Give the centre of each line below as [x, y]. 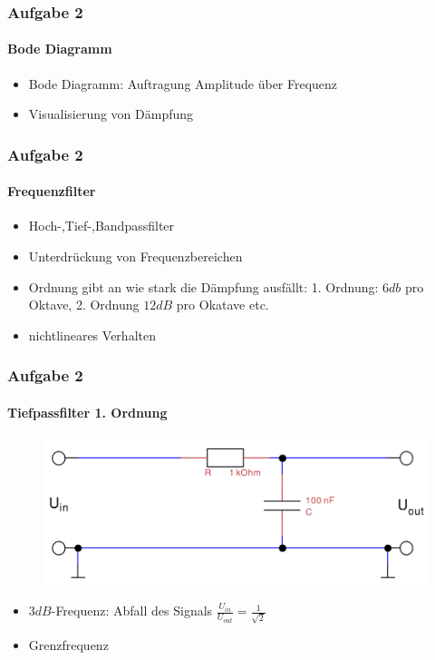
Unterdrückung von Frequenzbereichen [135, 256]
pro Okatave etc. [222, 305]
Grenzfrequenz [68, 644]
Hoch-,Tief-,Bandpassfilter [101, 226]
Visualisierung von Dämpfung [111, 114]
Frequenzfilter [52, 191]
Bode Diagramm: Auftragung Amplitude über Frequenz [183, 83]
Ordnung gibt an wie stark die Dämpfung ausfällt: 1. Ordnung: [203, 286]
